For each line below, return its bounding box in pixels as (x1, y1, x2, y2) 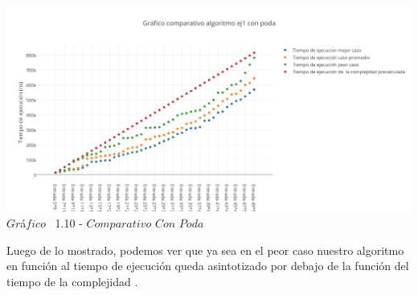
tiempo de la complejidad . (6, 272, 138, 289)
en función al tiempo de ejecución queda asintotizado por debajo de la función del (6, 257, 409, 274)
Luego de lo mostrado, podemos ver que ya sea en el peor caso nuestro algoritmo (6, 241, 404, 258)
